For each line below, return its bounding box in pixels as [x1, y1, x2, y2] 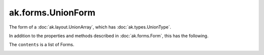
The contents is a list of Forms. [9, 41, 74, 48]
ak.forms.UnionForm [9, 7, 95, 18]
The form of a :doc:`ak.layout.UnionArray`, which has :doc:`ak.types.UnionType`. [9, 24, 171, 30]
